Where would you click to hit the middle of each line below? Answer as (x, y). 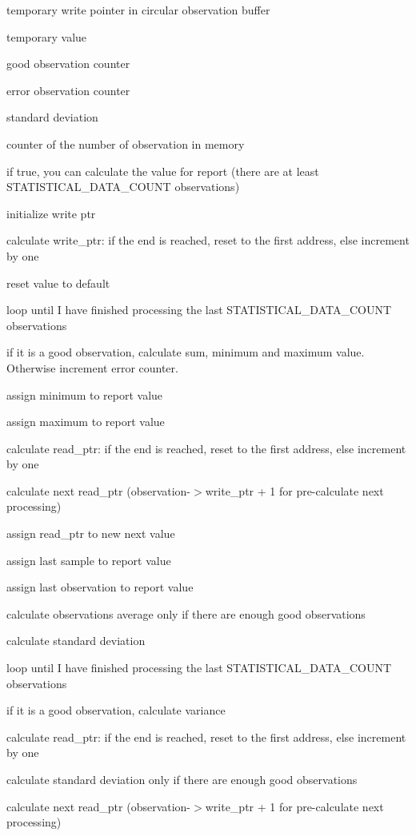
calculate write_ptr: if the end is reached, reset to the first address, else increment (208, 240)
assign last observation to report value (100, 587)
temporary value (47, 36)
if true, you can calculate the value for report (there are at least (163, 171)
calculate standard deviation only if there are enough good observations (182, 779)
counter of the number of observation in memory (126, 143)
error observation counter (68, 90)
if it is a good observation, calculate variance (116, 710)
